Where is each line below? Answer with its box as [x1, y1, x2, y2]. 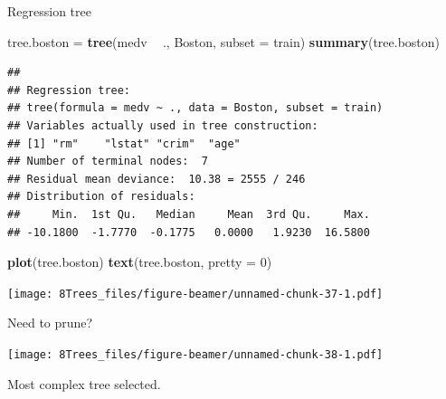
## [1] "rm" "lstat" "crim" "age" [7, 137, 241, 150]
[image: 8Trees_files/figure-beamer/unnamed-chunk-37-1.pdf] [7, 287, 384, 300]
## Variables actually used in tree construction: [7, 119, 318, 132]
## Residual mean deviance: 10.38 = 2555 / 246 [7, 172, 306, 185]
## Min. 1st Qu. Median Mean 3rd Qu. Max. [7, 207, 370, 221]
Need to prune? [7, 313, 93, 332]
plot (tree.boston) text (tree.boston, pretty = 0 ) [7, 252, 272, 271]
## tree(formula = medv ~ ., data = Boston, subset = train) [7, 101, 384, 115]
